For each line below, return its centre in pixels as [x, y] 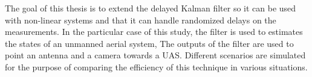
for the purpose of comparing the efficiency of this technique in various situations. [156, 66]
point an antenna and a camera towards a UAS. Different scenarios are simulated [155, 55]
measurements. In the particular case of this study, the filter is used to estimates [154, 32]
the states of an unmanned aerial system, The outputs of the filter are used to [149, 43]
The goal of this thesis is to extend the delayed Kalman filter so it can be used [151, 8]
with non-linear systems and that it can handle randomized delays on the [141, 20]
